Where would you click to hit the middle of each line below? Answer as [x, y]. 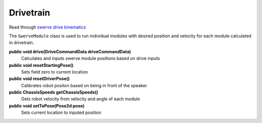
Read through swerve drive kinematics [47, 27]
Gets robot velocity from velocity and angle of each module [81, 99]
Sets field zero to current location [55, 72]
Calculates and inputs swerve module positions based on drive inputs [90, 59]
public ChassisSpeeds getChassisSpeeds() [54, 92]
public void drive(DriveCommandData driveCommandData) [70, 51]
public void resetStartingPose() [41, 65]
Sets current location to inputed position [61, 113]
